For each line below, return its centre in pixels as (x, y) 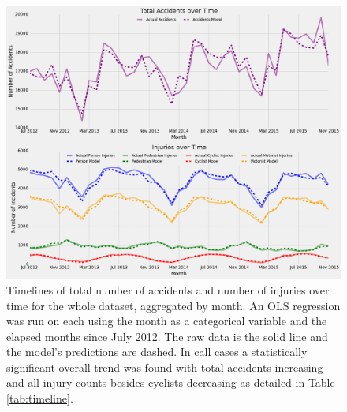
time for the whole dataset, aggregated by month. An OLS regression (173, 305)
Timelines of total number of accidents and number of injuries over (168, 289)
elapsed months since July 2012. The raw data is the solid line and (167, 336)
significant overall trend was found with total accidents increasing (165, 367)
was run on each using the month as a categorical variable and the (167, 321)
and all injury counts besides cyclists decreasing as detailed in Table (171, 382)
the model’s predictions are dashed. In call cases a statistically (157, 352)
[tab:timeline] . (40, 398)
